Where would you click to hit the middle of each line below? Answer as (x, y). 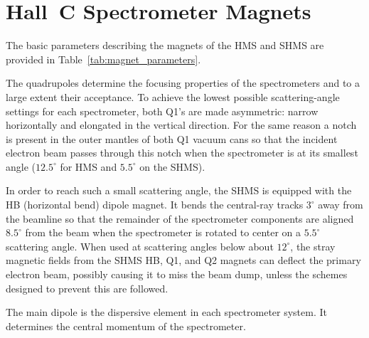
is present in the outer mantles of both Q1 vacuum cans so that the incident (172, 138)
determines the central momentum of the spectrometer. (126, 326)
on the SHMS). (172, 166)
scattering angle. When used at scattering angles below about (140, 246)
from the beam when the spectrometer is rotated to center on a (163, 232)
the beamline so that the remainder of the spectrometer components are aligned (180, 218)
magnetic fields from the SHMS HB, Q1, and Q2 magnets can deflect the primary (183, 260)
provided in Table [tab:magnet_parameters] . (103, 59)
